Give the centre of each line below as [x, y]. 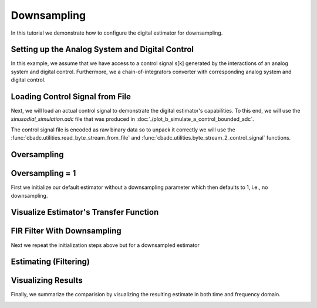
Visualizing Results [47, 281]
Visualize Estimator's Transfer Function [85, 212]
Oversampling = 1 [43, 173]
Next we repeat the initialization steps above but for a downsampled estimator [105, 245]
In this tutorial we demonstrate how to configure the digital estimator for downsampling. [117, 33]
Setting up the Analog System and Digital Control [102, 50]
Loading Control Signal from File [71, 97]
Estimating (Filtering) [50, 262]
